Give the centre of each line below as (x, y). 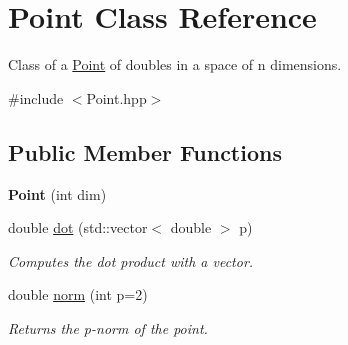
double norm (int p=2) (78, 294)
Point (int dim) (57, 193)
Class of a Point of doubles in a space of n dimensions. (175, 64)
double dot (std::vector (78, 227)
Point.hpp (116, 97)
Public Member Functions (145, 151)
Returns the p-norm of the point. (108, 327)
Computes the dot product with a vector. (131, 260)
